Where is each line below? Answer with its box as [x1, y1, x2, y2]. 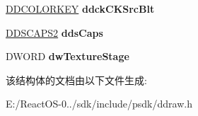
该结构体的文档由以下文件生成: [6, 72, 147, 87]
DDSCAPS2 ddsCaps [6, 25, 103, 40]
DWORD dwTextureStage [6, 49, 129, 64]
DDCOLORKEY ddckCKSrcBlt [6, 1, 155, 16]
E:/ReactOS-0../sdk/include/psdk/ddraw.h [6, 96, 192, 111]
